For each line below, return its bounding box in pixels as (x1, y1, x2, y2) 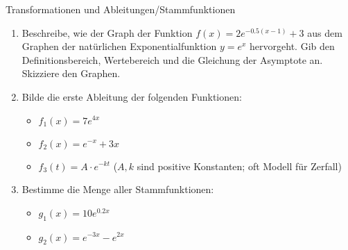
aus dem (307, 25, 342, 40)
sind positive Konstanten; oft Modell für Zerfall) (137, 158, 342, 173)
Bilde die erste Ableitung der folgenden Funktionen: (21, 89, 242, 103)
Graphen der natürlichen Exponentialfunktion (21, 39, 217, 53)
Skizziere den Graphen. (21, 66, 121, 81)
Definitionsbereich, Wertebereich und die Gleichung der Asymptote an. (21, 52, 323, 67)
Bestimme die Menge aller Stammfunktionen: (21, 182, 214, 197)
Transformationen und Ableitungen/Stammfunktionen (6, 2, 236, 16)
